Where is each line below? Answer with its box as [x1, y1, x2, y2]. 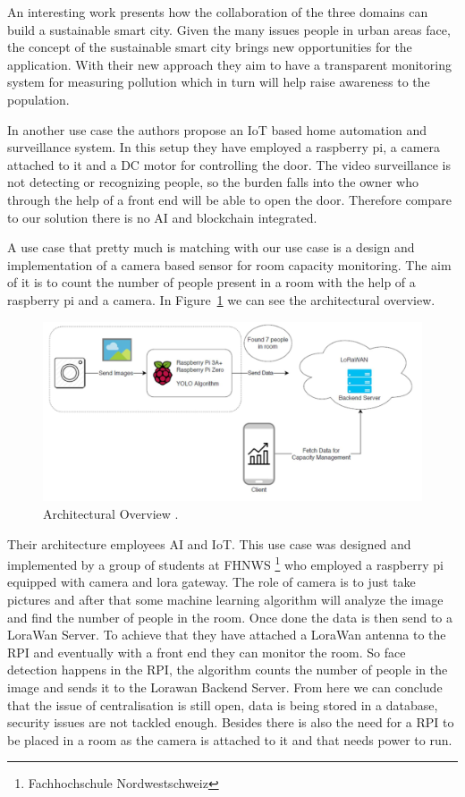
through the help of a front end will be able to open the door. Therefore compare [7, 190, 452, 208]
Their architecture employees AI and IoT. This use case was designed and [7, 534, 411, 553]
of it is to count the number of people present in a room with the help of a [7, 273, 416, 292]
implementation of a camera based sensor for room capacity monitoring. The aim [7, 255, 452, 274]
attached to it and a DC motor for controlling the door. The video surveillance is [7, 155, 451, 174]
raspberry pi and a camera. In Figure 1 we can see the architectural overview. [7, 290, 435, 309]
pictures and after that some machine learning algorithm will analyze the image [7, 589, 444, 608]
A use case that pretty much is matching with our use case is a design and [7, 238, 415, 257]
